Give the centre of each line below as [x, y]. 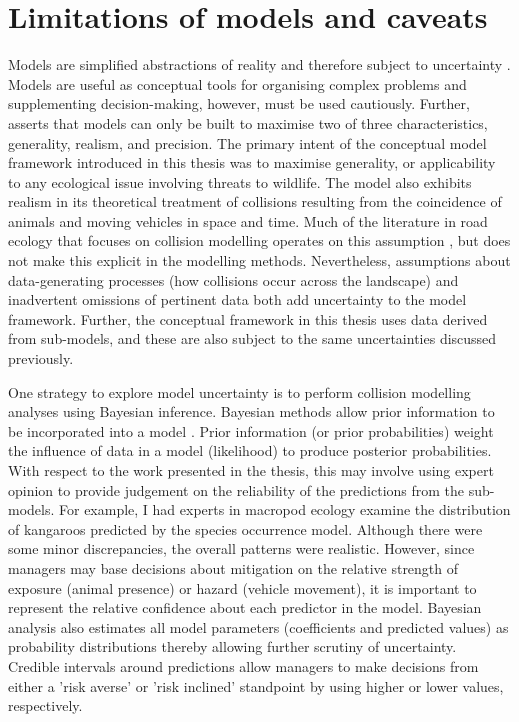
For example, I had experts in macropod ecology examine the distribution [285, 509]
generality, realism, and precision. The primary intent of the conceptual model [247, 142]
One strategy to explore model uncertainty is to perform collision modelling [239, 391]
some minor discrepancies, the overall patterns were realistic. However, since [241, 548]
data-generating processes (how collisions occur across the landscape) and [233, 279]
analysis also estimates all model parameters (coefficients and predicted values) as [258, 626]
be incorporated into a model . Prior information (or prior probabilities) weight [251, 430]
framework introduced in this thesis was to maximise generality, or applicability [252, 162]
